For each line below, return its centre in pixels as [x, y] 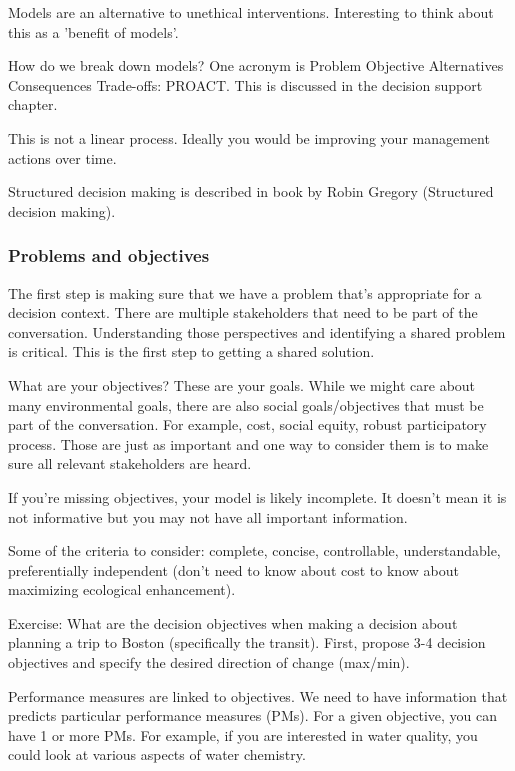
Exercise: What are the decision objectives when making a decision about [233, 622]
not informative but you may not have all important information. [208, 516]
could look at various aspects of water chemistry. [157, 754]
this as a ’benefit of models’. [93, 31]
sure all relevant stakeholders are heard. [130, 463]
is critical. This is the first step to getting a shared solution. [191, 351]
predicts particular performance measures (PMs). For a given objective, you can [253, 715]
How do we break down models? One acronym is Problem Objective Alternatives [256, 65]
